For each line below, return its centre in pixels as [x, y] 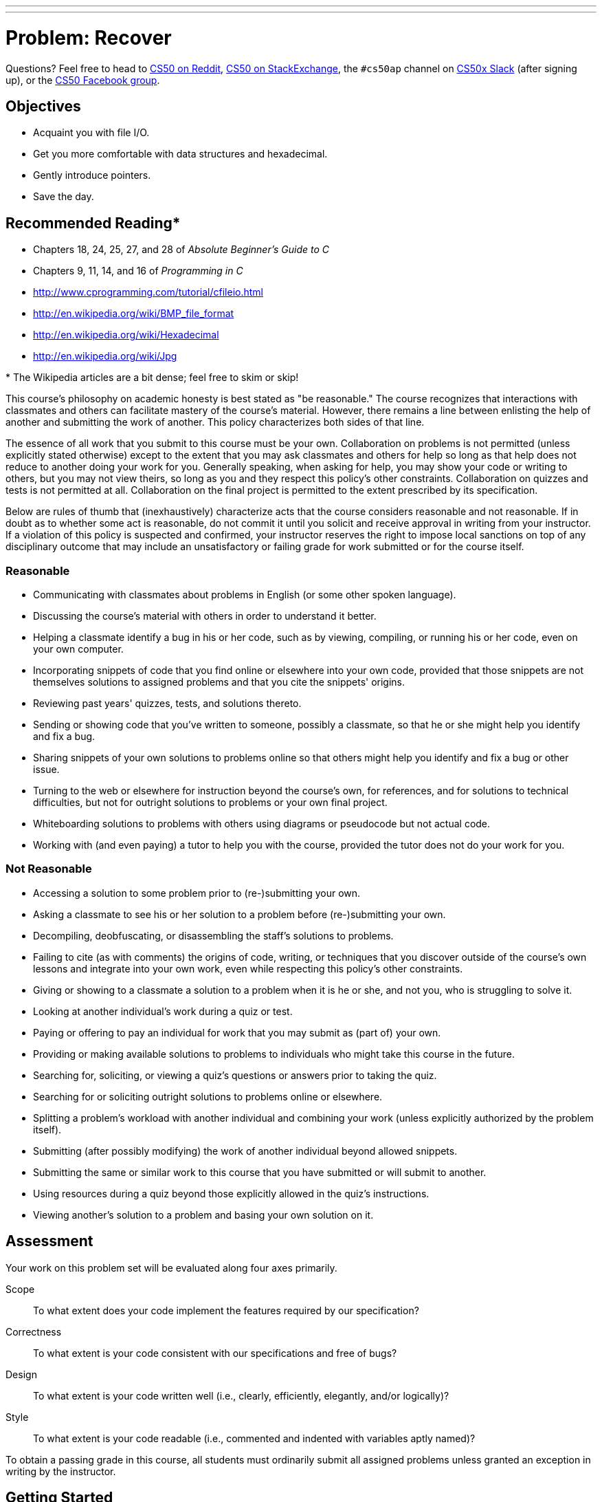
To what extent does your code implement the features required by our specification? [226, 1310]
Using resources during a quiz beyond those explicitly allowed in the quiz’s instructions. [231, 1193]
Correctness [34, 1331]
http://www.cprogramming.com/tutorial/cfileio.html [148, 292]
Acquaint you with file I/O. [91, 133]
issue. [46, 769]
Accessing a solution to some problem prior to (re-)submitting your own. [197, 893]
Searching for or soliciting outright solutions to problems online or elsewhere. [208, 1096]
